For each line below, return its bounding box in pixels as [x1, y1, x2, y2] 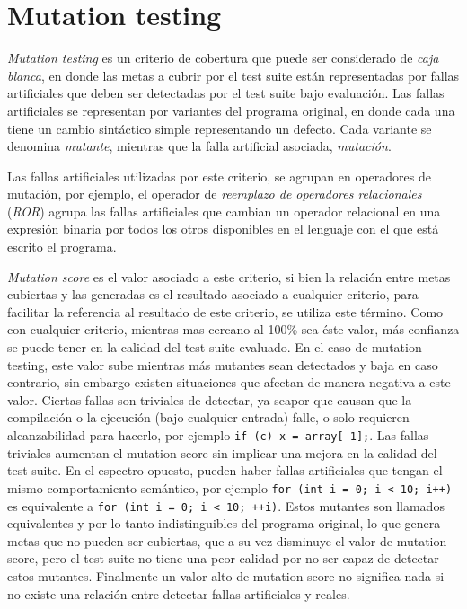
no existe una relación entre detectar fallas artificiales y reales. [7, 584, 350, 603]
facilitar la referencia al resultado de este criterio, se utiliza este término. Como [7, 302, 444, 321]
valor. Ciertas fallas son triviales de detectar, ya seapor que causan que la [7, 390, 412, 409]
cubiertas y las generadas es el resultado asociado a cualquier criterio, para [7, 285, 419, 304]
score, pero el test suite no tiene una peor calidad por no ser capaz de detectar [7, 549, 439, 568]
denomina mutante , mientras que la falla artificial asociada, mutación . [7, 137, 392, 155]
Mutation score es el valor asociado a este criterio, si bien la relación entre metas [7, 267, 451, 286]
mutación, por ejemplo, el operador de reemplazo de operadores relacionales [7, 184, 422, 203]
